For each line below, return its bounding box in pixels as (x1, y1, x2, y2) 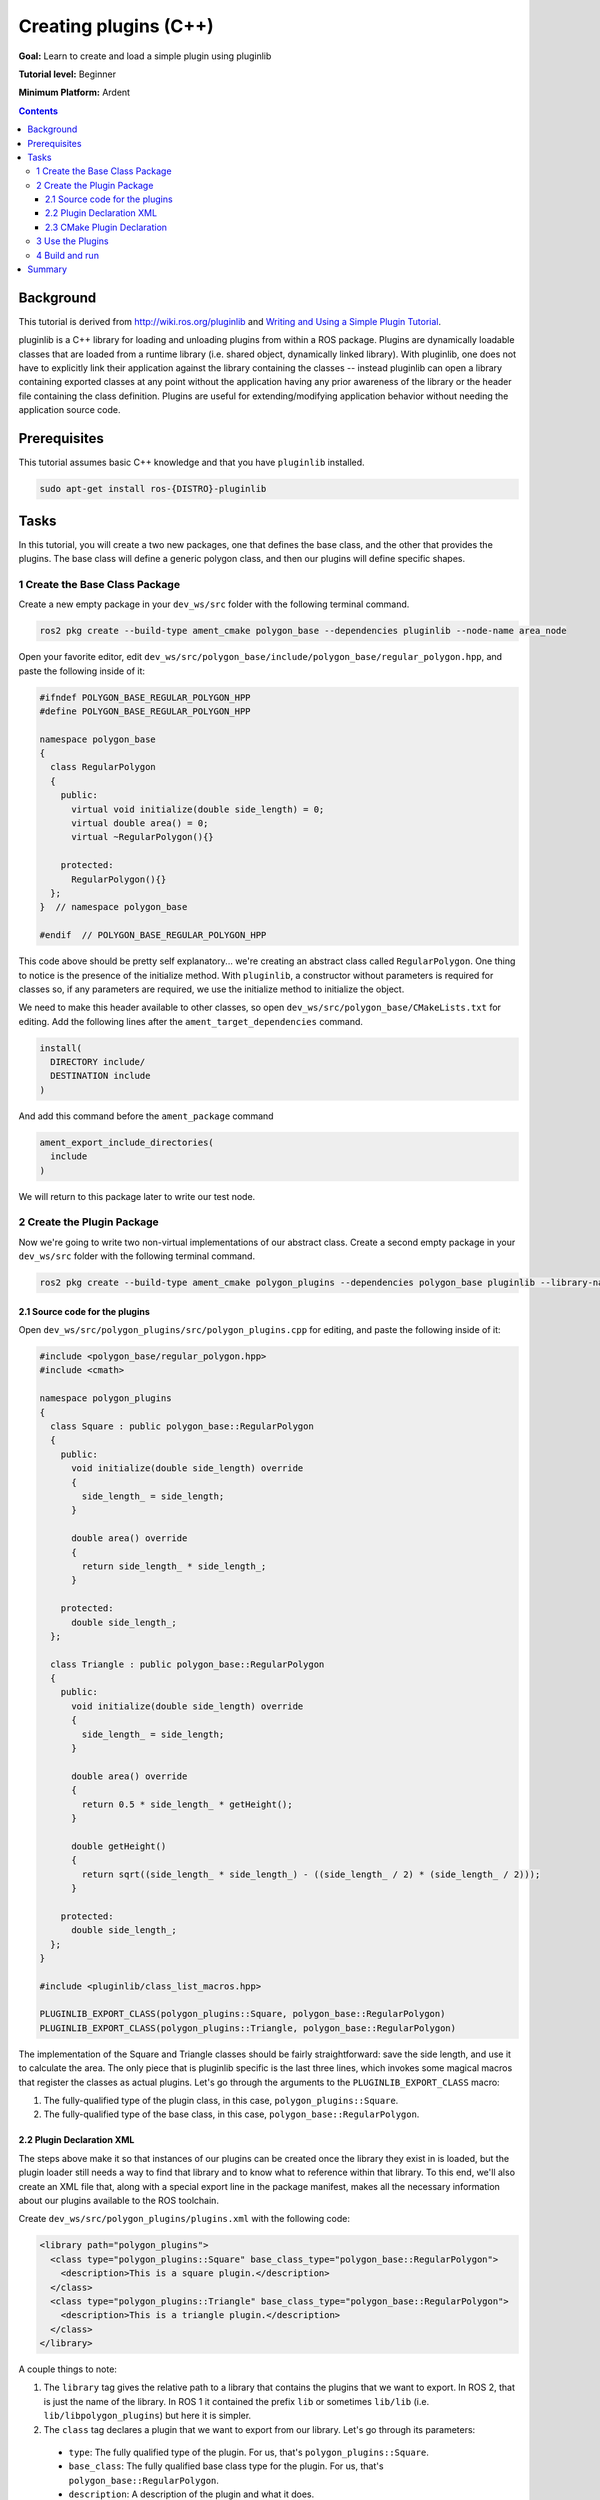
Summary (27, 263, 68, 275)
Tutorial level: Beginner (18, 68, 117, 80)
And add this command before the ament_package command (18, 1110, 274, 1122)
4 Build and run (36, 249, 100, 261)
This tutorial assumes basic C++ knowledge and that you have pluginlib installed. (18, 456, 365, 469)
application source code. (18, 404, 121, 416)
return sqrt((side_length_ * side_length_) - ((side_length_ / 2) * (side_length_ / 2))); (81, 1868, 541, 1880)
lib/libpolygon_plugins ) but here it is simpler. (43, 2410, 252, 2422)
